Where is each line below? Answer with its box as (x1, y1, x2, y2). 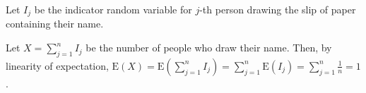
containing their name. (6, 16, 104, 31)
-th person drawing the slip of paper (199, 2, 356, 16)
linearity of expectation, (6, 58, 109, 73)
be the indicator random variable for (34, 2, 192, 16)
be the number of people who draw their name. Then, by (85, 40, 332, 55)
